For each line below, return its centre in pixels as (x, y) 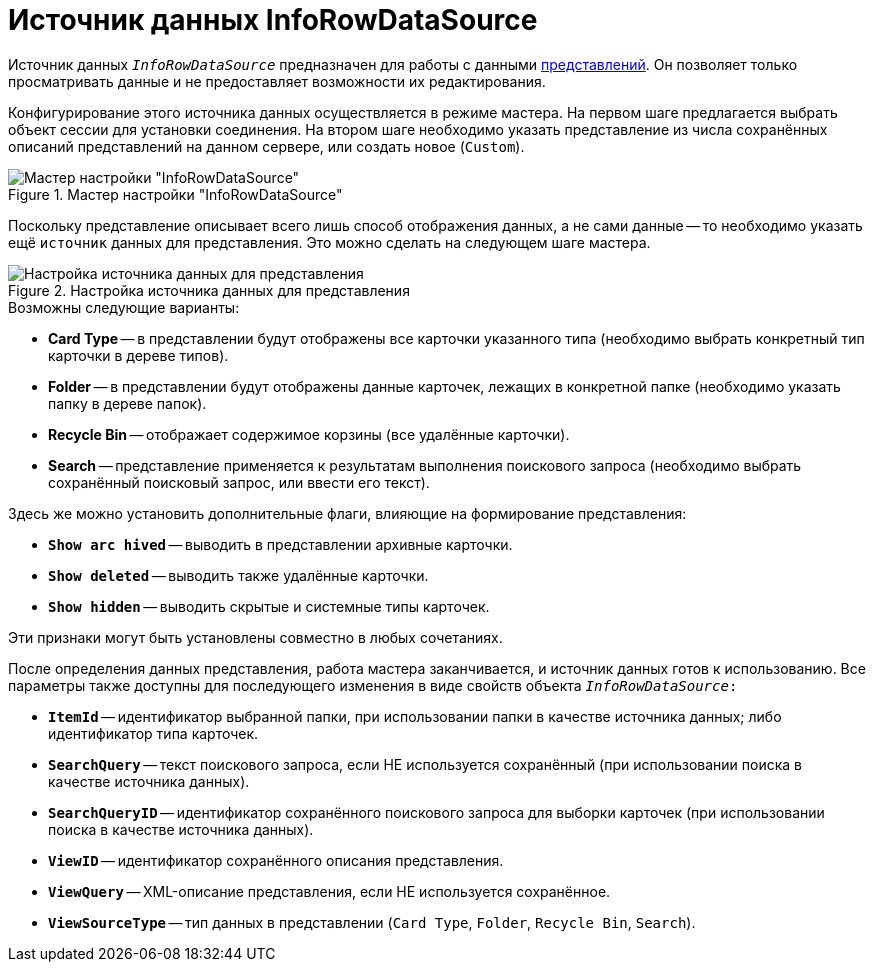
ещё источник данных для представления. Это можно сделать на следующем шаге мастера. (329, 242)
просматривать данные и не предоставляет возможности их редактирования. (277, 81)
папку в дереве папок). (127, 403)
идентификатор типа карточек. (153, 733)
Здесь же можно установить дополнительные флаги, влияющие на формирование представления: (347, 513)
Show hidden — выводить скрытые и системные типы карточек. (269, 606)
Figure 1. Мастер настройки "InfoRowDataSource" (175, 194)
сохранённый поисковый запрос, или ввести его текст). (239, 482)
